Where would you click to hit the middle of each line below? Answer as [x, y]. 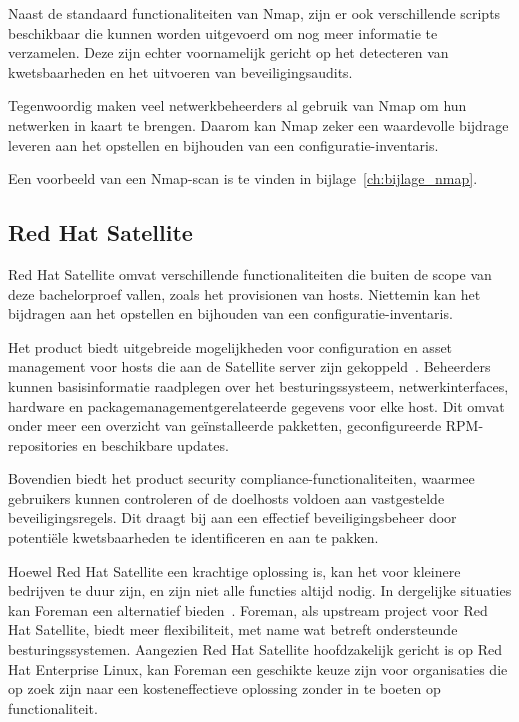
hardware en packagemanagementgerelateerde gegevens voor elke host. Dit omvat [256, 405]
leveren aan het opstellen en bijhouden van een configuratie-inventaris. [223, 144]
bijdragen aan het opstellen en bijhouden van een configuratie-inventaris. [230, 313]
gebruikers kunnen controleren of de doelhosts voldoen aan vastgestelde [226, 497]
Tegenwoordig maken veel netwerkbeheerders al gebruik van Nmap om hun [237, 105]
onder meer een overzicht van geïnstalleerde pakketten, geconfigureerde [225, 425]
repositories [43, 444]
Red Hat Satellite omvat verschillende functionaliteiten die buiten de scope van [250, 273]
